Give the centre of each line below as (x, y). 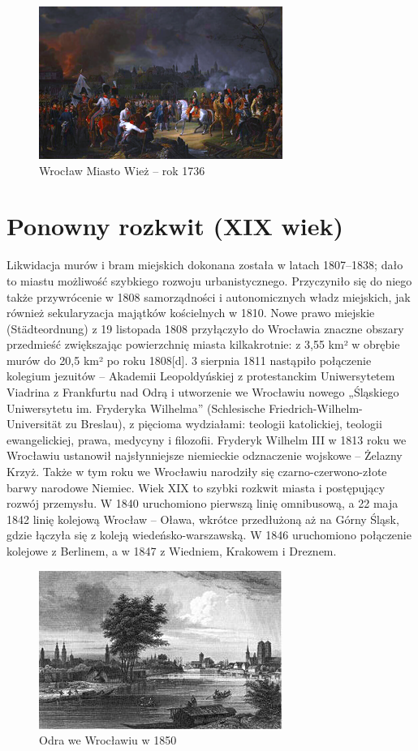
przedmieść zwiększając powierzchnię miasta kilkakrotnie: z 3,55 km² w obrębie (203, 344)
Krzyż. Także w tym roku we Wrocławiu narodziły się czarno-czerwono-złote (197, 472)
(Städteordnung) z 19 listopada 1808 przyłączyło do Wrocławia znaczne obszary (205, 328)
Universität (34, 424)
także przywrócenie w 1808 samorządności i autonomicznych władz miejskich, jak (209, 296)
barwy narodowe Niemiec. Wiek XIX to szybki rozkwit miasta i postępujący (196, 487)
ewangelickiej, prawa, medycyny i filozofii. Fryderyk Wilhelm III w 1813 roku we (207, 439)
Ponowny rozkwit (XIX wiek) (175, 226)
